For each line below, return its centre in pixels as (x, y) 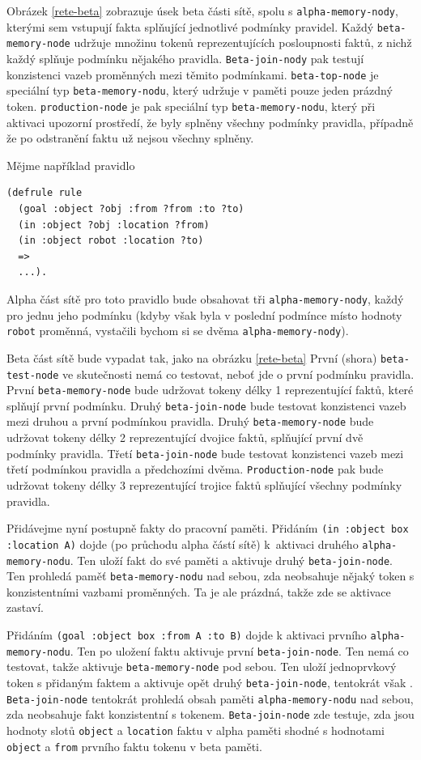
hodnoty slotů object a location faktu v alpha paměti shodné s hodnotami (196, 730)
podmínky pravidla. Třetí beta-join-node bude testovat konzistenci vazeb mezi (205, 453)
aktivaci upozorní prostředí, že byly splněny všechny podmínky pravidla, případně (210, 122)
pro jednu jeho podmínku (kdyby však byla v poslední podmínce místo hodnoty (204, 314)
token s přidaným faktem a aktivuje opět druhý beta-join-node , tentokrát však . (210, 682)
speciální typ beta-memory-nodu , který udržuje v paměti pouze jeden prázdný (200, 90)
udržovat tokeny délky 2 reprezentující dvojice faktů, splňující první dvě (185, 437)
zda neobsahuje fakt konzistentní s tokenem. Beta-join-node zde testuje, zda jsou (210, 714)
